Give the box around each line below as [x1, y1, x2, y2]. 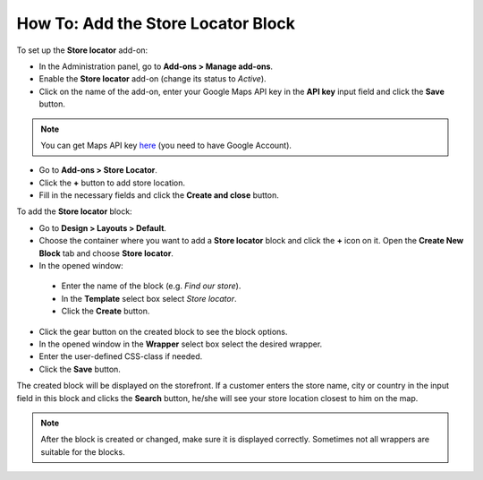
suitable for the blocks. [40, 446, 125, 457]
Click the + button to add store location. [38, 177, 186, 188]
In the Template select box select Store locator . [61, 293, 237, 304]
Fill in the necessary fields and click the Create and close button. [38, 190, 279, 201]
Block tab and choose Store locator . [38, 247, 174, 259]
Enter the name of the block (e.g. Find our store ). [61, 280, 241, 291]
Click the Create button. [61, 305, 150, 317]
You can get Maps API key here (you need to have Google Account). [40, 140, 292, 150]
